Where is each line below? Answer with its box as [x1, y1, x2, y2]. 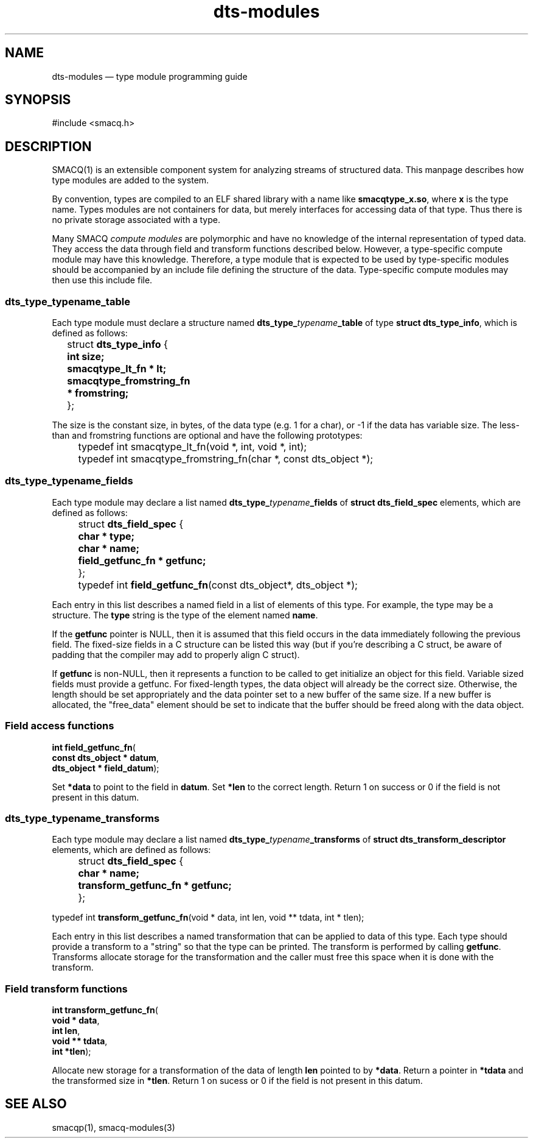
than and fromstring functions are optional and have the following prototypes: [52, 430, 363, 441]
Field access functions [5, 720, 114, 732]
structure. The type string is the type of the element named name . [52, 609, 318, 620]
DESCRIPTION [5, 138, 92, 154]
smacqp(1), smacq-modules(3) [52, 1122, 175, 1133]
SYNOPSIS [5, 92, 71, 108]
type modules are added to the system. [52, 175, 209, 186]
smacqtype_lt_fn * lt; [67, 363, 167, 375]
